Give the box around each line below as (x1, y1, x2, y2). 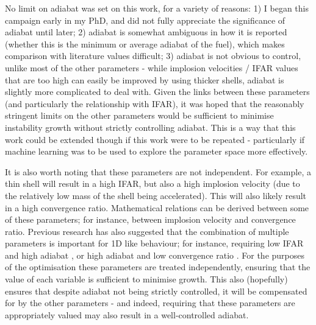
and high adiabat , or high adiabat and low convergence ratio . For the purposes (5, 248, 304, 261)
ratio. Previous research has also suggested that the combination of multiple (5, 225, 289, 237)
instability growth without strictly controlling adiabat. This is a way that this (5, 121, 296, 133)
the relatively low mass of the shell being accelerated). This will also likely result (5, 189, 307, 201)
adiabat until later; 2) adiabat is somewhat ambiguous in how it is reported (5, 26, 287, 38)
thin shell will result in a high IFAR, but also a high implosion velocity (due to (5, 177, 300, 190)
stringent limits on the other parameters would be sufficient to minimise (5, 109, 274, 122)
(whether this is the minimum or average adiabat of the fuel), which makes (5, 37, 285, 50)
